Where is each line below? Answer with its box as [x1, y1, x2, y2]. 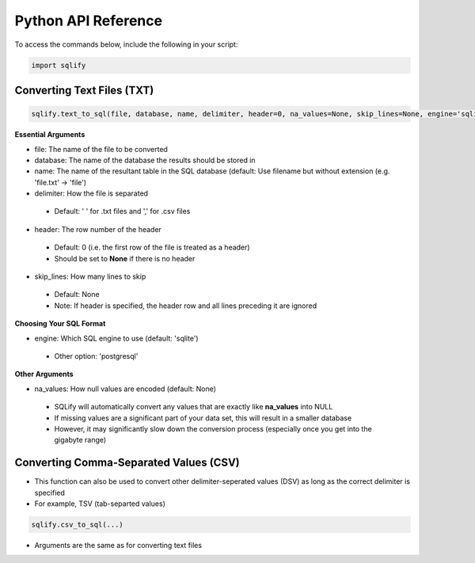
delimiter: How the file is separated [34, 188, 149, 198]
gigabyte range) [54, 436, 107, 445]
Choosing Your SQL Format [14, 319, 106, 329]
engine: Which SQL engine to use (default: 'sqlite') [34, 333, 199, 343]
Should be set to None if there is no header [54, 253, 196, 263]
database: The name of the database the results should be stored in [34, 155, 256, 165]
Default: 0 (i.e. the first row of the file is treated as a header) [54, 242, 250, 253]
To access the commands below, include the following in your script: [14, 40, 238, 49]
